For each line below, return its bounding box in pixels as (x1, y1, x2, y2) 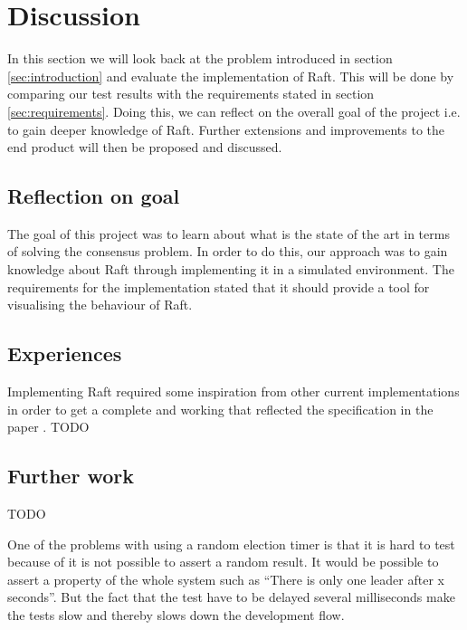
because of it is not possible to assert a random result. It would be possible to (7, 552, 439, 571)
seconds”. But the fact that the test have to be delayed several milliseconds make (7, 587, 455, 606)
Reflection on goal (7, 182, 180, 210)
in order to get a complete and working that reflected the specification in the (7, 399, 434, 418)
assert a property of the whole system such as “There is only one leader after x (7, 569, 444, 588)
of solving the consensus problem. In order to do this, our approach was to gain (7, 242, 448, 261)
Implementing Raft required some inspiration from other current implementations (7, 382, 460, 401)
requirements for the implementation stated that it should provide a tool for (7, 277, 430, 296)
